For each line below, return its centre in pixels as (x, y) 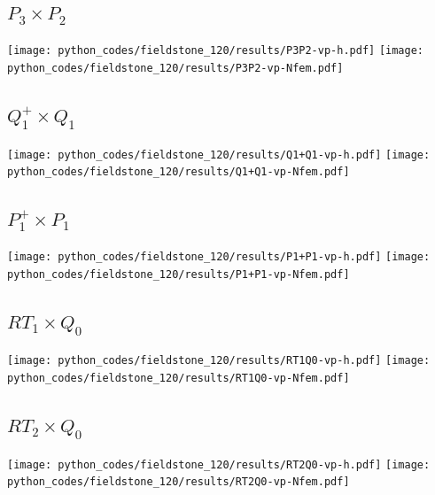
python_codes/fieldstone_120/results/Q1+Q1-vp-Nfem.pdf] (179, 172)
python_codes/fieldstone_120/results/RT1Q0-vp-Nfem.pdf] (179, 378)
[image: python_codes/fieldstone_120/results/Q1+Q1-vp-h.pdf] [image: (219, 155)
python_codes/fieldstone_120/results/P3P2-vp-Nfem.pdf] (175, 68)
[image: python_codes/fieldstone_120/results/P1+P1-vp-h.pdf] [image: (219, 257)
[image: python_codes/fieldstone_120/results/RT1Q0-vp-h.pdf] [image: (219, 361)
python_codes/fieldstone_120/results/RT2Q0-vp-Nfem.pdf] (179, 482)
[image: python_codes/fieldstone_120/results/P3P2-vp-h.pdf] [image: (216, 51)
